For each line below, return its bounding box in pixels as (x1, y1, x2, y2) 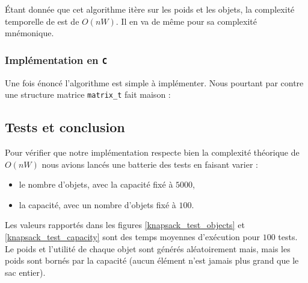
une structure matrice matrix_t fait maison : (5, 88, 171, 101)
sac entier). (5, 266, 46, 278)
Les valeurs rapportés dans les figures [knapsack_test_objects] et (5, 218, 245, 231)
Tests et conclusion (5, 118, 125, 136)
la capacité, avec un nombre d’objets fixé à (19, 198, 176, 211)
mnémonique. (5, 27, 54, 39)
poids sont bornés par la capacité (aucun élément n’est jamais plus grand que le (5, 254, 299, 267)
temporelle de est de (5, 14, 79, 27)
